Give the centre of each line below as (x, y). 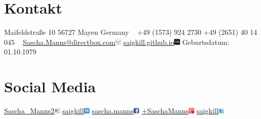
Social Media (50, 86)
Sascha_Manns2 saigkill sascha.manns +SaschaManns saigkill (111, 111)
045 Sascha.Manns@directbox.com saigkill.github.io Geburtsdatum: (117, 42)
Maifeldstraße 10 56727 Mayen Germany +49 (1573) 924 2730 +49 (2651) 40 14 (131, 32)
